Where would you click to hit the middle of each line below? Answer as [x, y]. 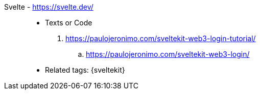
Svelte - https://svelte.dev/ [49, 7]
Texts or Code [69, 23]
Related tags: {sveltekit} [85, 70]
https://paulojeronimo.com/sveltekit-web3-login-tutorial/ [161, 38]
